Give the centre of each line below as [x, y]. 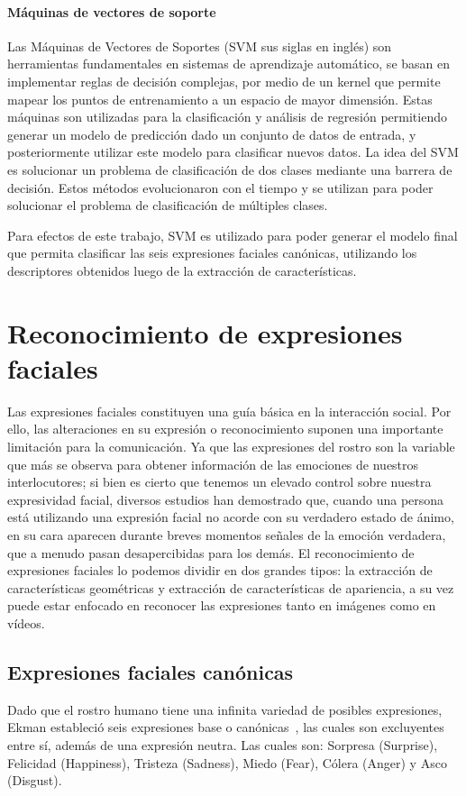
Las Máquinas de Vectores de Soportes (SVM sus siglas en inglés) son [200, 46]
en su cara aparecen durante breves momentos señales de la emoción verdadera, [227, 534]
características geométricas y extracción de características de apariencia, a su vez [231, 587]
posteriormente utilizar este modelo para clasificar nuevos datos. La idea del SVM [233, 152]
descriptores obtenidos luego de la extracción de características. [182, 270]
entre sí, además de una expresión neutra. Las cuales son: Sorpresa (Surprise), [223, 744]
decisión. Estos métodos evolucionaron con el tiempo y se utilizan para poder [220, 187]
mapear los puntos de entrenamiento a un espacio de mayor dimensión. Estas [220, 99]
